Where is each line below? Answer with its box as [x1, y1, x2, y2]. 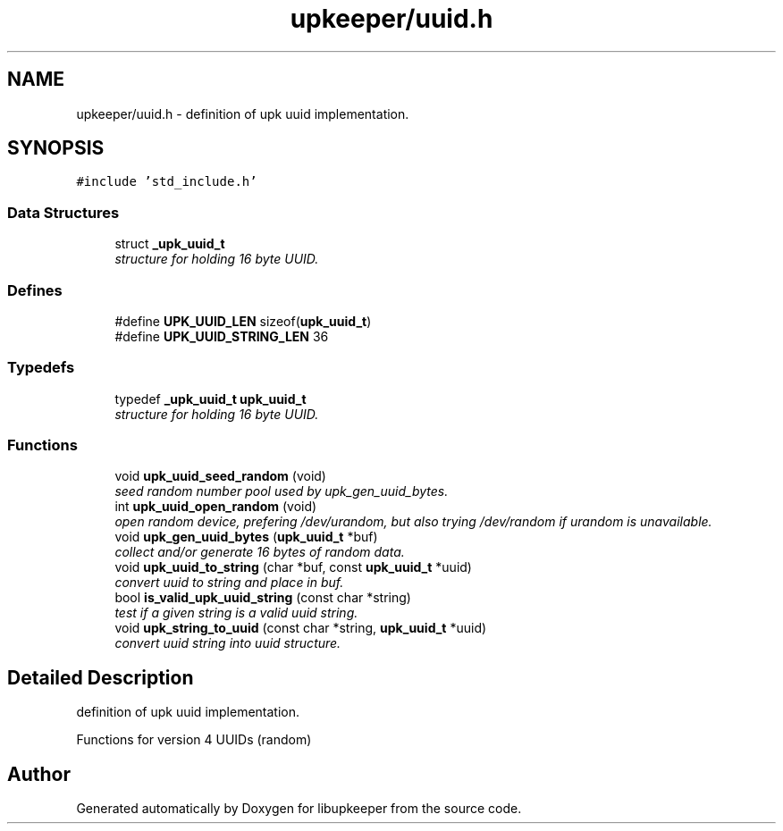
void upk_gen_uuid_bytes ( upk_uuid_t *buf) [114, 529, 378, 545]
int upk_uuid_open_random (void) [114, 499, 317, 515]
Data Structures [7, 203, 120, 222]
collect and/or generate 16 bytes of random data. [114, 544, 405, 560]
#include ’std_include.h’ [76, 174, 257, 189]
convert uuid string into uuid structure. [114, 635, 341, 651]
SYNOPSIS [7, 137, 105, 160]
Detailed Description [7, 666, 194, 689]
